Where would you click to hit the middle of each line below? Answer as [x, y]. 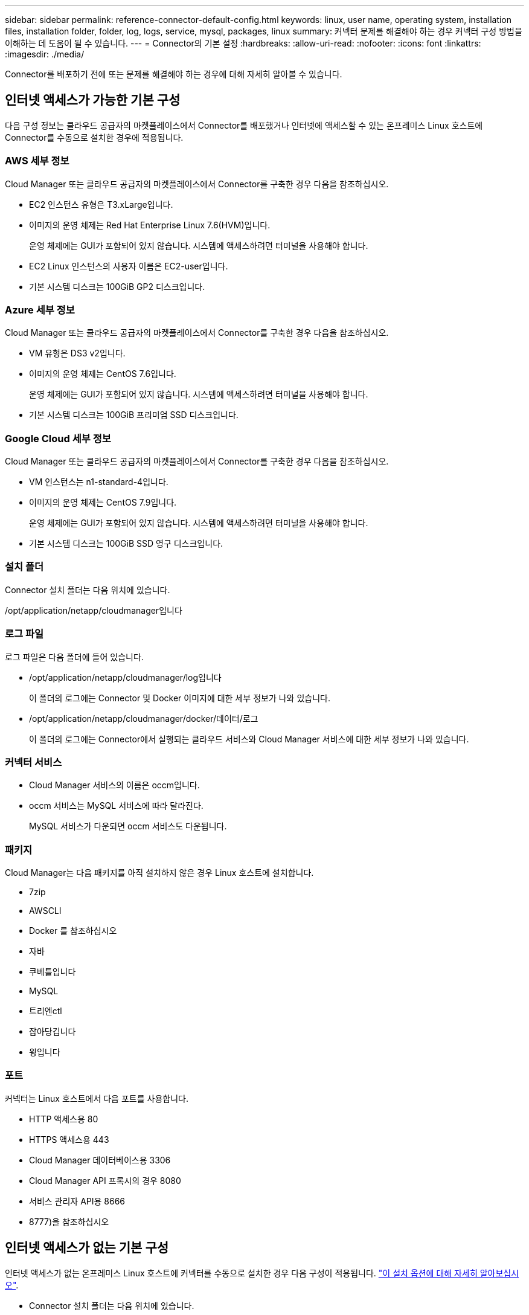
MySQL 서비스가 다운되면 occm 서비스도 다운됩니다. [128, 826]
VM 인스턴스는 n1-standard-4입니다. [99, 482]
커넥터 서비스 [34, 762]
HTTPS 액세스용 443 [69, 1139]
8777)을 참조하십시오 [69, 1221]
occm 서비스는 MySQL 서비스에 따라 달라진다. [116, 806]
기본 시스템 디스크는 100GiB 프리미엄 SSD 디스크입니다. [134, 415]
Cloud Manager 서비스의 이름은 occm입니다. [114, 785]
